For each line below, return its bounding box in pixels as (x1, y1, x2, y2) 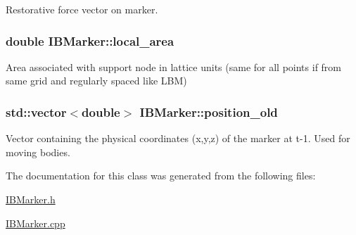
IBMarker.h (6, 192, 56, 206)
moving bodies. (6, 144, 70, 159)
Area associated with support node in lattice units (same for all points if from (6, 59, 342, 74)
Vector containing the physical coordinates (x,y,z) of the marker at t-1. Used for (6, 131, 350, 146)
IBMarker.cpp (6, 215, 65, 230)
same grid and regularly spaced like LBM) (6, 73, 187, 88)
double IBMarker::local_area (6, 32, 174, 49)
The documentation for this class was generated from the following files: (6, 168, 316, 183)
